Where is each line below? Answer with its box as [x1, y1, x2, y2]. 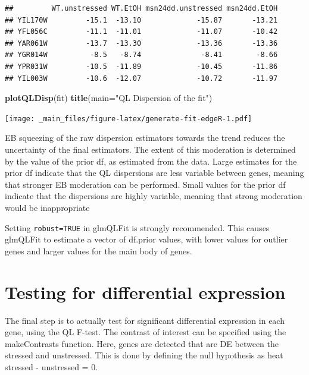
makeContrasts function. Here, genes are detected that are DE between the [5, 337, 279, 349]
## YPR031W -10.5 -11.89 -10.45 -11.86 [5, 62, 278, 71]
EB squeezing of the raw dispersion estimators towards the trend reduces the [5, 131, 285, 144]
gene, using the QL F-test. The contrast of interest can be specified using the [5, 326, 286, 338]
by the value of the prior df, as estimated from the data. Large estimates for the [5, 155, 297, 167]
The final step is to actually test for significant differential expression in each [5, 314, 285, 326]
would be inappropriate [5, 201, 90, 213]
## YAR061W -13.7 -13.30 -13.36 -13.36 [5, 39, 278, 48]
